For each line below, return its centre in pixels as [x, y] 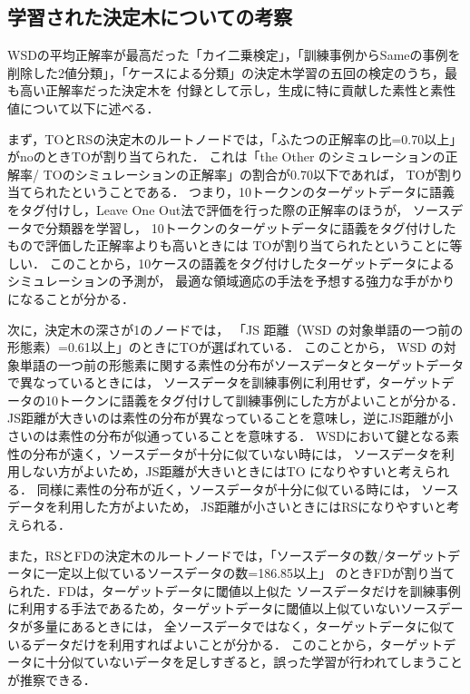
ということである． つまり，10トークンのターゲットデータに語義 [263, 192]
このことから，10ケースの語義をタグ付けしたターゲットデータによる [252, 263]
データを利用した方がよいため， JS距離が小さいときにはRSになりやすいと [227, 507]
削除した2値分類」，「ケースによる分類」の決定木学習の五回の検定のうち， [226, 72]
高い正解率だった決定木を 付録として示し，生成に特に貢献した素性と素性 [238, 90]
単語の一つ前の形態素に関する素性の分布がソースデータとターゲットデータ [242, 364]
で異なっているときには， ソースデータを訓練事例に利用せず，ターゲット [225, 382]
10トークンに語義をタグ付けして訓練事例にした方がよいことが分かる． [254, 400]
